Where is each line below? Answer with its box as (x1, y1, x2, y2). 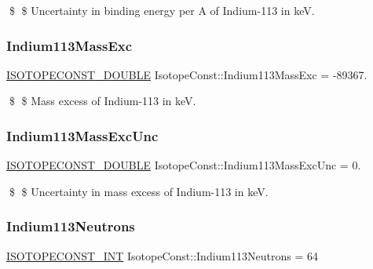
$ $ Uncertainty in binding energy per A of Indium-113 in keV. (9, 2, 315, 18)
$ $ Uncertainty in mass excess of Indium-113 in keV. (9, 183, 269, 199)
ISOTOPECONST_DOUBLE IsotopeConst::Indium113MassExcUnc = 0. (6, 157, 361, 173)
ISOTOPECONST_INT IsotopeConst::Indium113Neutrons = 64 (6, 247, 318, 264)
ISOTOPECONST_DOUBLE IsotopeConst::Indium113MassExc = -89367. (6, 66, 368, 82)
